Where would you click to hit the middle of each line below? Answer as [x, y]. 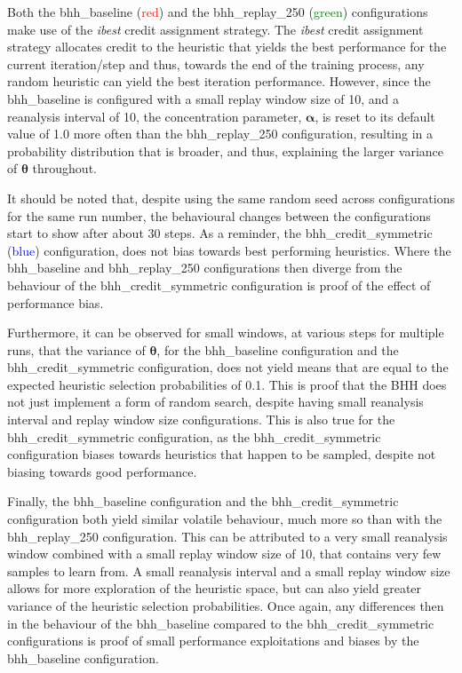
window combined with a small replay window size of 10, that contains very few [224, 554]
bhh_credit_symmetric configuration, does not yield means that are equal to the [228, 367]
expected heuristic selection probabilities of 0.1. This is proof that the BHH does [227, 384]
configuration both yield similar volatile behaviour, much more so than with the [225, 519]
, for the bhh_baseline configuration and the [278, 349]
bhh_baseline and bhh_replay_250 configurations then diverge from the [205, 268]
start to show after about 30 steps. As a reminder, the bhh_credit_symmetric [220, 233]
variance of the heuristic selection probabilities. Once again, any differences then [226, 606]
